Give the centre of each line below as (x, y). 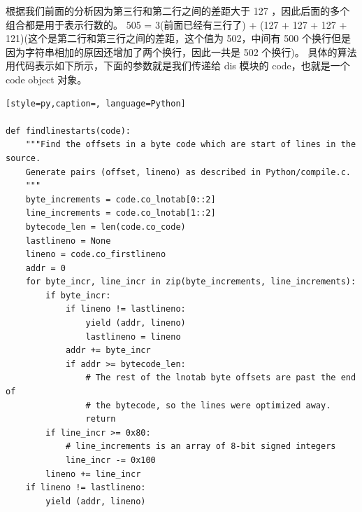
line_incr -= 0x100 (110, 460)
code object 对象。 (46, 79)
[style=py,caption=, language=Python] (96, 103)
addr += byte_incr (108, 351)
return (101, 419)
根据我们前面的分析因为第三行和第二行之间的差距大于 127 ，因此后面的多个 (178, 11)
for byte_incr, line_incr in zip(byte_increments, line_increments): (191, 282)
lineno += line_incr (93, 474)
